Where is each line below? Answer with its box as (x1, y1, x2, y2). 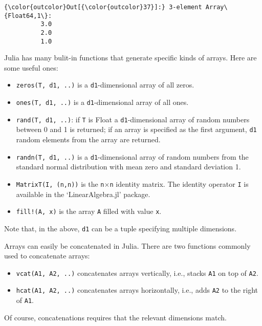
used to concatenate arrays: (4, 250, 90, 261)
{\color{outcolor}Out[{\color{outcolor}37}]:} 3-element (4, 4, 202, 11)
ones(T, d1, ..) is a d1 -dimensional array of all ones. (16, 97, 189, 107)
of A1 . (16, 295, 34, 305)
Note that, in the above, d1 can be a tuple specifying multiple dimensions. (4, 223, 237, 233)
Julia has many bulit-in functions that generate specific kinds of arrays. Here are (4, 52, 257, 63)
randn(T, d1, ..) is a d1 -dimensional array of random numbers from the (16, 151, 249, 162)
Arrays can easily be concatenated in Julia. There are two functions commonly (4, 240, 251, 251)
